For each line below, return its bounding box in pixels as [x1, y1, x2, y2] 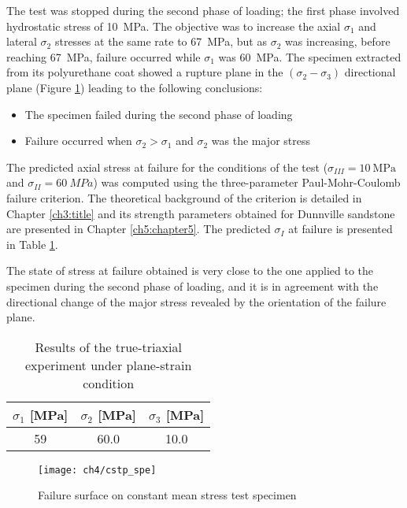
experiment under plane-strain [25, 355, 192, 374]
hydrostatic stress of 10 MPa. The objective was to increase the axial [6, 17, 341, 34]
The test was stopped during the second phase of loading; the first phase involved [6, 2, 400, 18]
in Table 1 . [6, 235, 58, 252]
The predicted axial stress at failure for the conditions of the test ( [6, 158, 328, 175]
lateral [6, 33, 37, 50]
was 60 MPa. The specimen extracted [218, 48, 401, 65]
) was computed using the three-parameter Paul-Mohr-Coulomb [93, 174, 401, 191]
